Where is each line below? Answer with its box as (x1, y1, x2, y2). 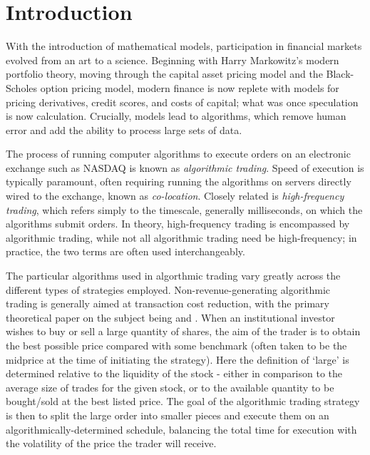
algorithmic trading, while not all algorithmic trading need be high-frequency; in (6, 230, 357, 245)
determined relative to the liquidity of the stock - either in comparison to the (6, 366, 343, 381)
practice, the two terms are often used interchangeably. (6, 244, 245, 259)
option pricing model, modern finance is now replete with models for (40, 80, 339, 95)
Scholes (6, 80, 38, 95)
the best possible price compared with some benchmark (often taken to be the (6, 338, 347, 352)
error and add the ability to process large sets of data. (6, 122, 242, 137)
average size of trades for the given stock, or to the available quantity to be (6, 379, 334, 394)
